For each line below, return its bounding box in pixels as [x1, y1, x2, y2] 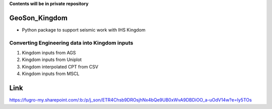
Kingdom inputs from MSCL [22, 70, 80, 77]
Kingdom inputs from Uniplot [22, 56, 82, 62]
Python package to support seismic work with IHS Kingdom [22, 26, 146, 32]
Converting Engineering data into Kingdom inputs [9, 39, 133, 46]
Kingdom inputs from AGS [22, 50, 76, 56]
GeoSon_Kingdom [9, 13, 68, 22]
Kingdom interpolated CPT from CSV [22, 63, 98, 69]
